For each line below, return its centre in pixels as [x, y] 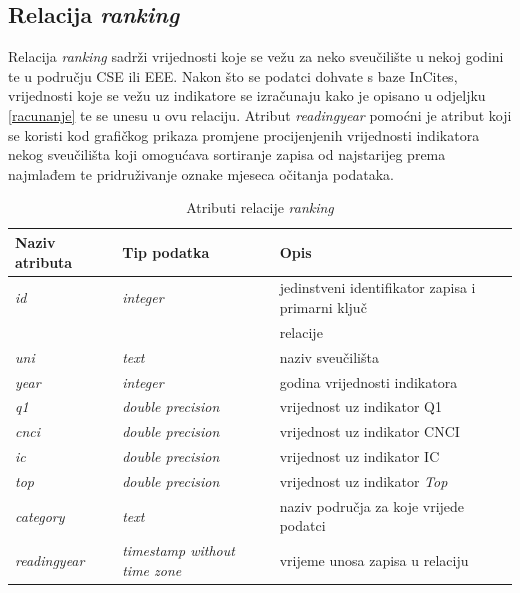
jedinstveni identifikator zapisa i [377, 287]
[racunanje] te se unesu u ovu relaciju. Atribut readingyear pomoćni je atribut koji [260, 114]
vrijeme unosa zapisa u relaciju [374, 559]
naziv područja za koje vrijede [372, 505]
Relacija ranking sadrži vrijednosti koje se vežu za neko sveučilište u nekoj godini [256, 56]
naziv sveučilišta [329, 356]
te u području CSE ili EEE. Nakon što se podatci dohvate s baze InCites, [233, 75]
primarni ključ [323, 306]
